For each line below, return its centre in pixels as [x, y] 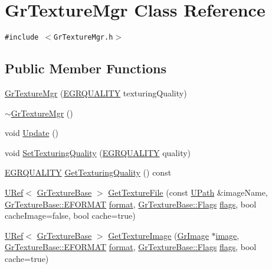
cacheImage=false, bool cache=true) [70, 215]
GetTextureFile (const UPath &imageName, [188, 192]
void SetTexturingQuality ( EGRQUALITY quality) [98, 152]
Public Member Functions [86, 68]
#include [22, 38]
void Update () [32, 133]
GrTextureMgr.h [83, 38]
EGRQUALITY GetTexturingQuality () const [88, 172]
